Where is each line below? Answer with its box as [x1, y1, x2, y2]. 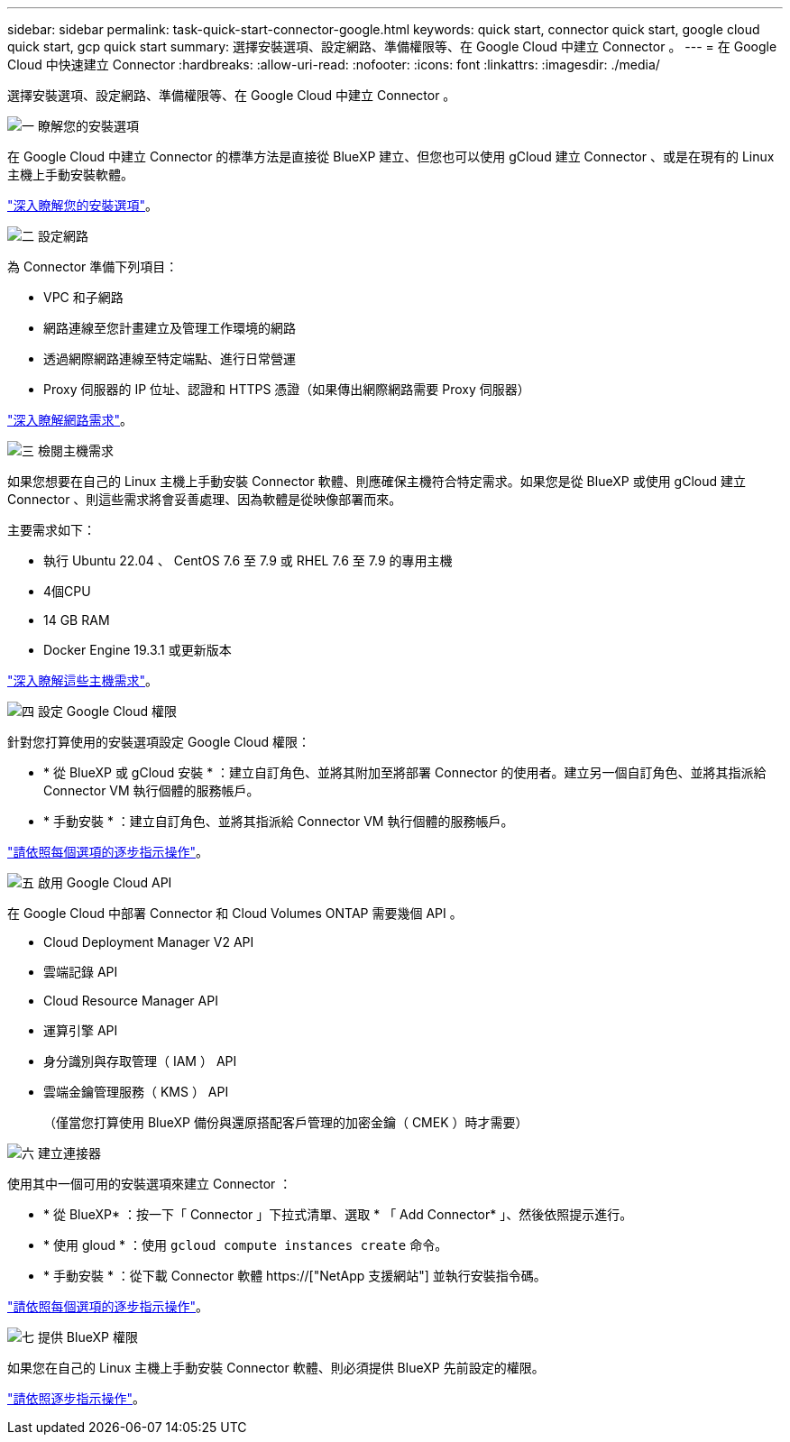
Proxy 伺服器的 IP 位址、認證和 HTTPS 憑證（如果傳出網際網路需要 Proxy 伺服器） [43, 381, 530, 397]
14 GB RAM [43, 612, 110, 628]
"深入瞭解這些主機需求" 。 [7, 673, 159, 688]
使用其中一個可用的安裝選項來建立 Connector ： [7, 1176, 292, 1191]
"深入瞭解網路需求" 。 [7, 412, 133, 427]
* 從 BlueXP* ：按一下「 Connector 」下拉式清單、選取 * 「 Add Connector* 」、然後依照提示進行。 [43, 1207, 633, 1222]
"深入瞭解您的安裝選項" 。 [7, 197, 159, 213]
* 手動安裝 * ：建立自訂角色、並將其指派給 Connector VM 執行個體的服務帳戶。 [43, 813, 514, 829]
